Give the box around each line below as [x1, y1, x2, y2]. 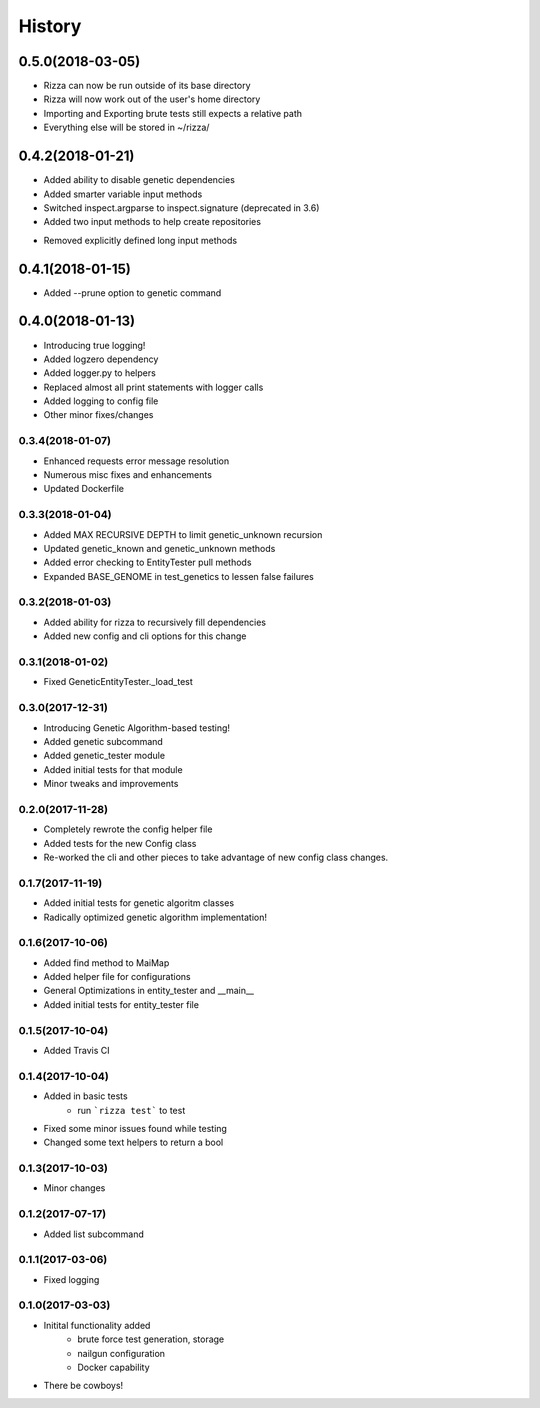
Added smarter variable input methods [43, 188, 203, 200]
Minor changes [43, 1182, 106, 1194]
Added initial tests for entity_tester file [43, 998, 200, 1010]
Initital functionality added [43, 1319, 151, 1331]
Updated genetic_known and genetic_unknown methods [43, 542, 276, 554]
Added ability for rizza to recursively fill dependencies [43, 616, 267, 628]
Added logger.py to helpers [43, 367, 157, 379]
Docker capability [77, 1361, 150, 1374]
